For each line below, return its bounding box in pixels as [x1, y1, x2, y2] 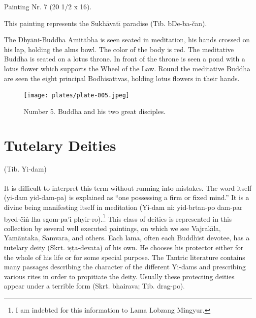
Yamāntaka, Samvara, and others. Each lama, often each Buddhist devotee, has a [4, 232, 250, 243]
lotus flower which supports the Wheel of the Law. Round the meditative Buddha [4, 63, 251, 73]
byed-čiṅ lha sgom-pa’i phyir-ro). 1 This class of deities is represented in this [4, 212, 232, 224]
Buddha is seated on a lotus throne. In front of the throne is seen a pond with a [4, 54, 245, 64]
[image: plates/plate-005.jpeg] [24, 92, 129, 99]
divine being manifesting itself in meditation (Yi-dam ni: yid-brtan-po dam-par [4, 202, 243, 212]
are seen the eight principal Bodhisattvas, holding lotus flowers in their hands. [4, 73, 240, 83]
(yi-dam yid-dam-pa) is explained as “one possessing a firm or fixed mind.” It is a [4, 192, 249, 202]
